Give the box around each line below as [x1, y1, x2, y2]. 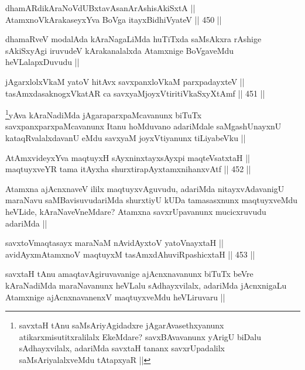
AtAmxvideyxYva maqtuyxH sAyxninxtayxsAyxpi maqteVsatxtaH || [5, 151, 250, 163]
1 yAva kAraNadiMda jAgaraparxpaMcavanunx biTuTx [5, 107, 202, 121]
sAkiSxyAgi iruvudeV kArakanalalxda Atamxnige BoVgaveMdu [5, 44, 234, 56]
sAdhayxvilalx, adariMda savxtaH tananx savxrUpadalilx [19, 342, 225, 354]
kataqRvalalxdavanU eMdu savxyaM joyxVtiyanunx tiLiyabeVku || [5, 132, 246, 143]
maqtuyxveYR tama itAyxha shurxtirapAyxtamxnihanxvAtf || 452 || [5, 163, 251, 175]
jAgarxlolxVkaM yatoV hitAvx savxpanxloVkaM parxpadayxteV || [5, 75, 245, 87]
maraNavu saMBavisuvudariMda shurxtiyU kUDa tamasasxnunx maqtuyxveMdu [5, 194, 298, 206]
